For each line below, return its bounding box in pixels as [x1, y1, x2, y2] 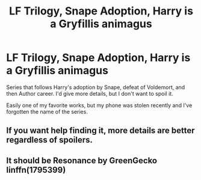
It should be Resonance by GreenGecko [6, 155, 158, 166]
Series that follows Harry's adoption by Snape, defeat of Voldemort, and [6, 83, 185, 91]
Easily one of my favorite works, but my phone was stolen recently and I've [6, 101, 193, 109]
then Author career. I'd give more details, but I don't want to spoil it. [6, 90, 173, 97]
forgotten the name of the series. [6, 108, 88, 115]
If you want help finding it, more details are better [6, 125, 195, 136]
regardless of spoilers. [6, 135, 93, 145]
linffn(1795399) [6, 164, 66, 175]
